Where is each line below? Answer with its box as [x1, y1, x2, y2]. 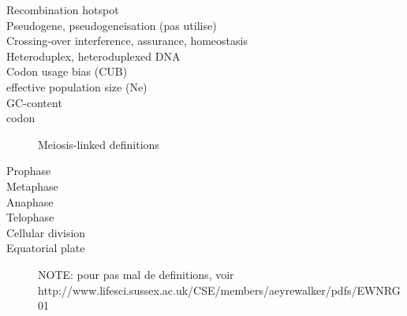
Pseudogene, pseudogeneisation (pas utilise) [6, 17, 217, 33]
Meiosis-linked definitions [38, 136, 159, 152]
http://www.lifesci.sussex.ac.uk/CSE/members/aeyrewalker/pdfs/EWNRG [38, 281, 401, 298]
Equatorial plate [6, 240, 85, 256]
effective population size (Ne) [6, 78, 147, 95]
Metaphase [6, 177, 58, 194]
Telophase [6, 209, 54, 225]
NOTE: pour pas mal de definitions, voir [38, 266, 234, 282]
